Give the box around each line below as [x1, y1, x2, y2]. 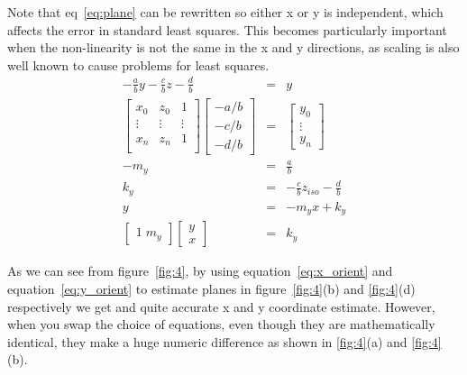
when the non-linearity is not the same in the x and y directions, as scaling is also [7, 38, 460, 57]
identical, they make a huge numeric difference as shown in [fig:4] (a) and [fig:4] [7, 332, 442, 351]
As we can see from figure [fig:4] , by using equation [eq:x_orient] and [7, 261, 393, 280]
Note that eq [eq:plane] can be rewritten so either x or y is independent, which [7, 3, 444, 21]
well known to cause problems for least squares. [7, 55, 270, 74]
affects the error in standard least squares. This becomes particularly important [7, 20, 447, 39]
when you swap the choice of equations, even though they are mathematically [7, 315, 435, 334]
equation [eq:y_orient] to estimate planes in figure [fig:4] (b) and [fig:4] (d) [7, 279, 416, 297]
